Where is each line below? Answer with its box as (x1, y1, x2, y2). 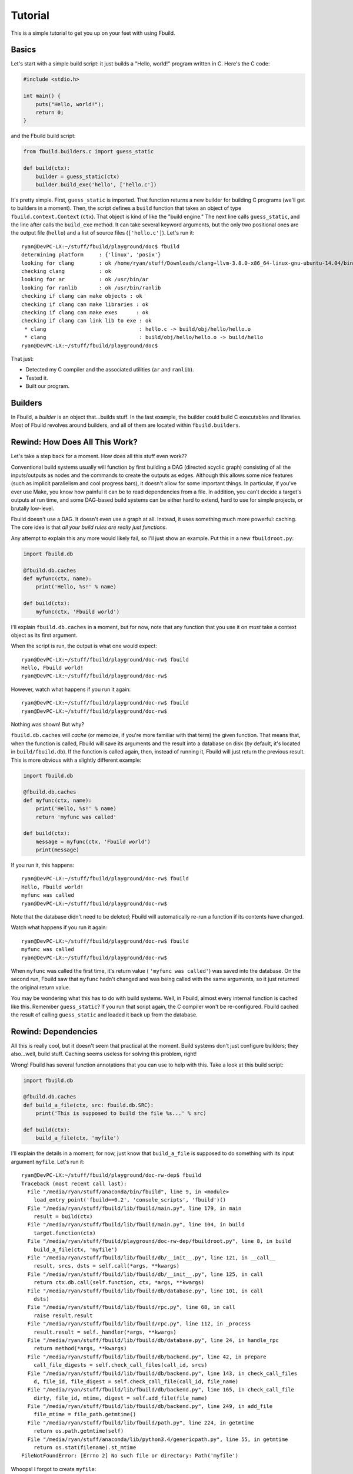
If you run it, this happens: (11, 861, 75, 869)
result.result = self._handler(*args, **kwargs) (33, 1328, 176, 1335)
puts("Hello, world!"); (35, 101, 104, 107)
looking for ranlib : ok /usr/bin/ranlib (21, 284, 161, 291)
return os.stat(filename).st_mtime (33, 1445, 136, 1451)
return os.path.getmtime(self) (33, 1427, 124, 1434)
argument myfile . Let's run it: (11, 1158, 85, 1165)
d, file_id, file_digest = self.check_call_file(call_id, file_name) (33, 1378, 239, 1385)
